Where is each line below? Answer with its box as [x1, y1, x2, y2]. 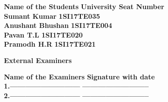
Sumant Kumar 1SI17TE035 [4, 11, 100, 21]
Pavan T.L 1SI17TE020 [4, 29, 83, 39]
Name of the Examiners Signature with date [4, 71, 155, 81]
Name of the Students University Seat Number [4, 1, 165, 11]
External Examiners [4, 55, 72, 65]
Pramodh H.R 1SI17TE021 [4, 39, 96, 49]
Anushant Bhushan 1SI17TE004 [4, 20, 112, 30]
